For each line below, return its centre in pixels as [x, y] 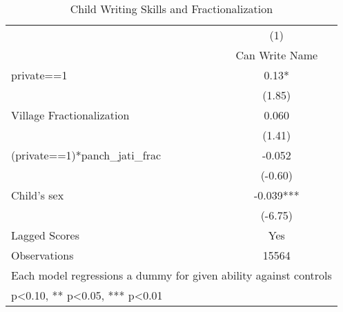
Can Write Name [277, 55]
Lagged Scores [46, 235]
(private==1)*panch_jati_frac [86, 155]
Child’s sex [38, 195]
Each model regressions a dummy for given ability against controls [171, 275]
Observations [42, 255]
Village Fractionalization [70, 115]
